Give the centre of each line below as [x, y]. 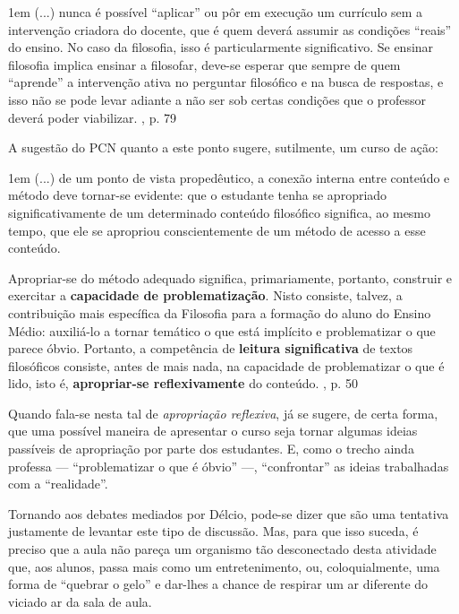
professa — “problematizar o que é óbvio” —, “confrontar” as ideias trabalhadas [229, 466]
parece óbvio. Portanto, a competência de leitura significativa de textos [211, 348]
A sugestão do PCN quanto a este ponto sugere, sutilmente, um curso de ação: [223, 147]
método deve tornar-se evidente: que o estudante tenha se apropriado [198, 195]
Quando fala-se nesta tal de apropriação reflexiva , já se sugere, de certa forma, [223, 413]
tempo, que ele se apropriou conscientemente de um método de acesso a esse [217, 230]
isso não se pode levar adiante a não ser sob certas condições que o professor [217, 99]
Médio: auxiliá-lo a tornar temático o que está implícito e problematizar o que [222, 330]
